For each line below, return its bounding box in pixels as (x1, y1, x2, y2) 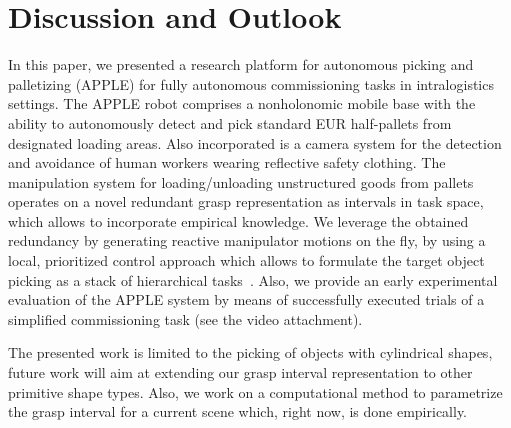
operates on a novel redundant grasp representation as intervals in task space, (8, 191, 484, 212)
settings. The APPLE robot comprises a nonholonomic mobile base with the (8, 93, 476, 114)
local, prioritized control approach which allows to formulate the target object (8, 250, 485, 271)
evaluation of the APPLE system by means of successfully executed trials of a (8, 289, 485, 310)
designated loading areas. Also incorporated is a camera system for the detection (8, 132, 502, 153)
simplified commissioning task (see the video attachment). (8, 308, 363, 329)
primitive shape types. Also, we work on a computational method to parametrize (8, 381, 503, 402)
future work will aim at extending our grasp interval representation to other (8, 362, 473, 383)
